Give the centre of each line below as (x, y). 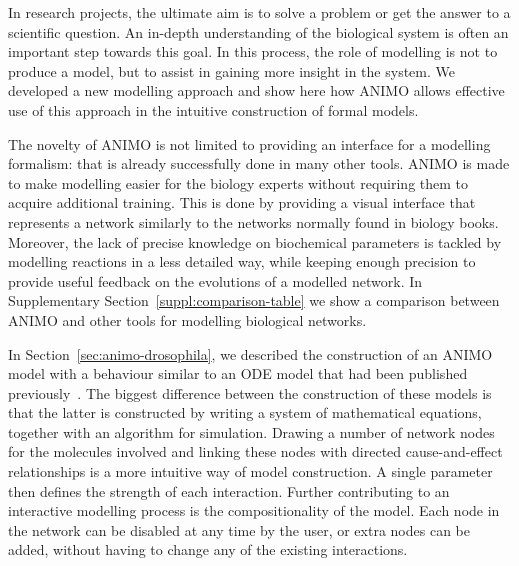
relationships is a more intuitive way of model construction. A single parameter (250, 471)
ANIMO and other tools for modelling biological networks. (187, 319)
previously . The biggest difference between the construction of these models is (250, 392)
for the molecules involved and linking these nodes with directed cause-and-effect (255, 451)
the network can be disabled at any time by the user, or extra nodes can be (239, 529)
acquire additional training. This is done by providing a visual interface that (242, 202)
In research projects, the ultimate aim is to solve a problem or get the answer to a (259, 12)
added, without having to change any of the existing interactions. (208, 549)
